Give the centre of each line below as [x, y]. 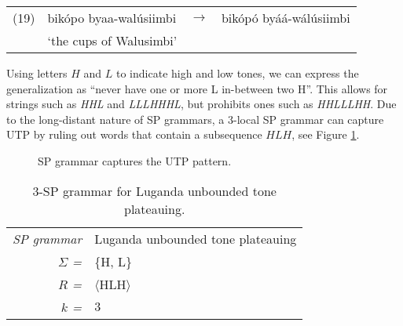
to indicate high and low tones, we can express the [238, 73]
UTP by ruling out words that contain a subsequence [134, 134]
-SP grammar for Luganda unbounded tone [158, 190]
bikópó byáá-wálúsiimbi [286, 18]
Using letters [37, 73]
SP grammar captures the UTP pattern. [135, 160]
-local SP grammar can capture [309, 119]
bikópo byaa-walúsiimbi [112, 18]
